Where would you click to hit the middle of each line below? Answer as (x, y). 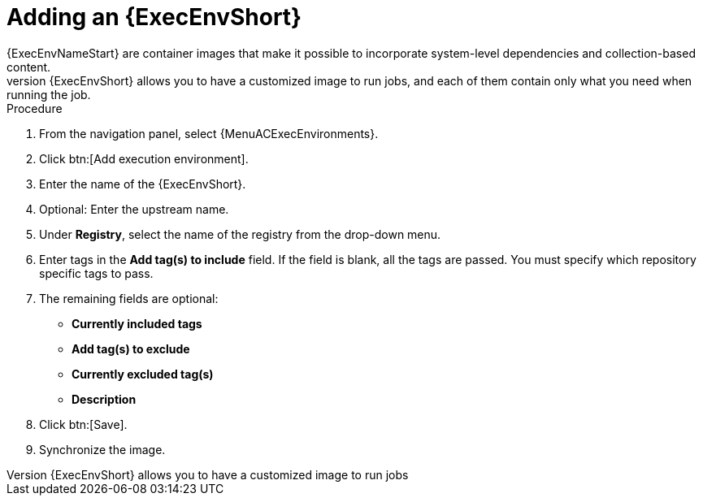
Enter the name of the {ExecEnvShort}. (143, 184)
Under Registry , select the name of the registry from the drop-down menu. (240, 234)
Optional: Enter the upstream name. (134, 209)
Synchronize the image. (102, 449)
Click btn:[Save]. (83, 424)
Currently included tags (137, 323)
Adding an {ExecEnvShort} (154, 17)
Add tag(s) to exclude (131, 348)
